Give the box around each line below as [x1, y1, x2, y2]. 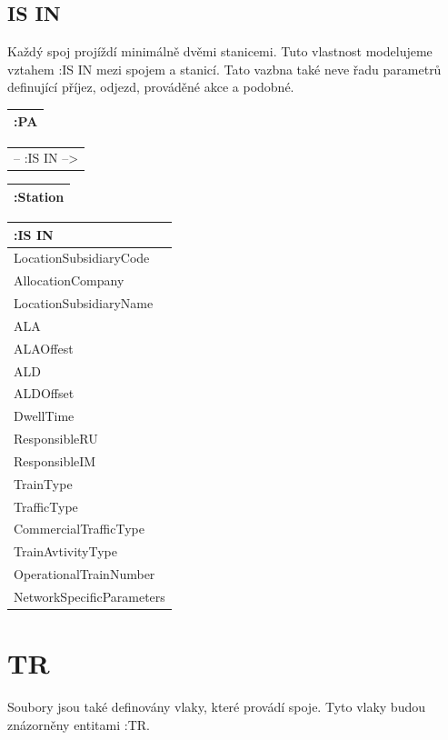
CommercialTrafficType [14, 519, 144, 538]
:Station [14, 186, 65, 205]
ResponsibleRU [14, 429, 98, 448]
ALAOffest [14, 338, 74, 357]
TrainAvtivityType [14, 542, 118, 561]
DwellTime [14, 406, 75, 425]
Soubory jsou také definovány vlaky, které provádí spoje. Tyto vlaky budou [7, 697, 426, 716]
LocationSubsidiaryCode [14, 248, 150, 267]
